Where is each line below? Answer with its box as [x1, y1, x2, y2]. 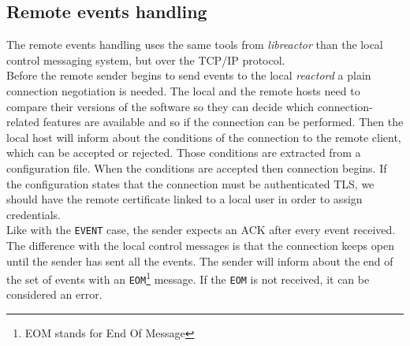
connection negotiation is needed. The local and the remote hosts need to [6, 82, 360, 99]
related [6, 113, 40, 130]
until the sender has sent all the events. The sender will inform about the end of [6, 252, 393, 269]
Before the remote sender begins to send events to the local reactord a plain [6, 67, 371, 84]
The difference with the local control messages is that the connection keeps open [6, 236, 394, 253]
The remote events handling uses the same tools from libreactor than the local [6, 36, 383, 53]
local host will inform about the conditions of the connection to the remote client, [6, 128, 401, 145]
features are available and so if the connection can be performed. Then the [43, 113, 404, 130]
